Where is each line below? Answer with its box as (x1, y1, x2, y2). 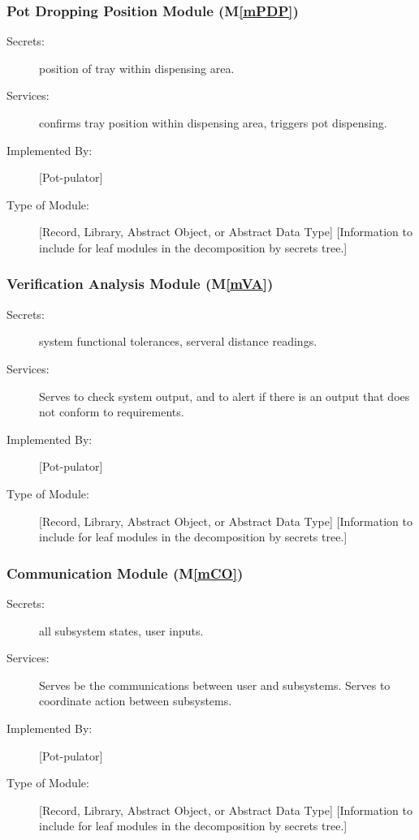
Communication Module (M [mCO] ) (6, 562, 244, 583)
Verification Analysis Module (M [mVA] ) (6, 274, 274, 294)
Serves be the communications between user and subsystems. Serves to (39, 676, 391, 693)
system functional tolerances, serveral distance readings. (39, 333, 317, 350)
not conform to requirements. (39, 403, 184, 420)
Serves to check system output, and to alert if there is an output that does (39, 387, 410, 404)
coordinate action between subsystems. (39, 692, 232, 709)
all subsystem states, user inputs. (39, 622, 204, 639)
